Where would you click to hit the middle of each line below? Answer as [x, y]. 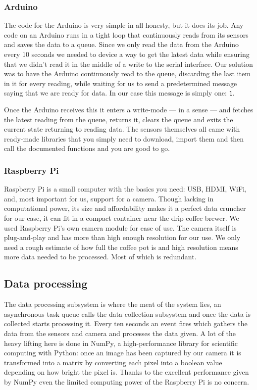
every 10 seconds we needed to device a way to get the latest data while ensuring [127, 54]
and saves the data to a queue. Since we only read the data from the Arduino [121, 44]
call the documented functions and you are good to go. [87, 148]
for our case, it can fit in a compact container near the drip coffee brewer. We [122, 218]
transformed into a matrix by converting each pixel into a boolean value [113, 362]
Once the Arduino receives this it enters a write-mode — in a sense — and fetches [129, 110]
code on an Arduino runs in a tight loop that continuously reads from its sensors [126, 34]
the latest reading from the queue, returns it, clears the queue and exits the [119, 119]
